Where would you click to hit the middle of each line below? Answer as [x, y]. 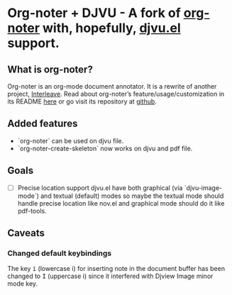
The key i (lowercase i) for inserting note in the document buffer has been [116, 269]
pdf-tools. [32, 211]
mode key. [22, 284]
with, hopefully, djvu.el [111, 28]
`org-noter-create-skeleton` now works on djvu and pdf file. [105, 148]
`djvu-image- [203, 188]
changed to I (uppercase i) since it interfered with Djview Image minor [110, 276]
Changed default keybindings [60, 253]
